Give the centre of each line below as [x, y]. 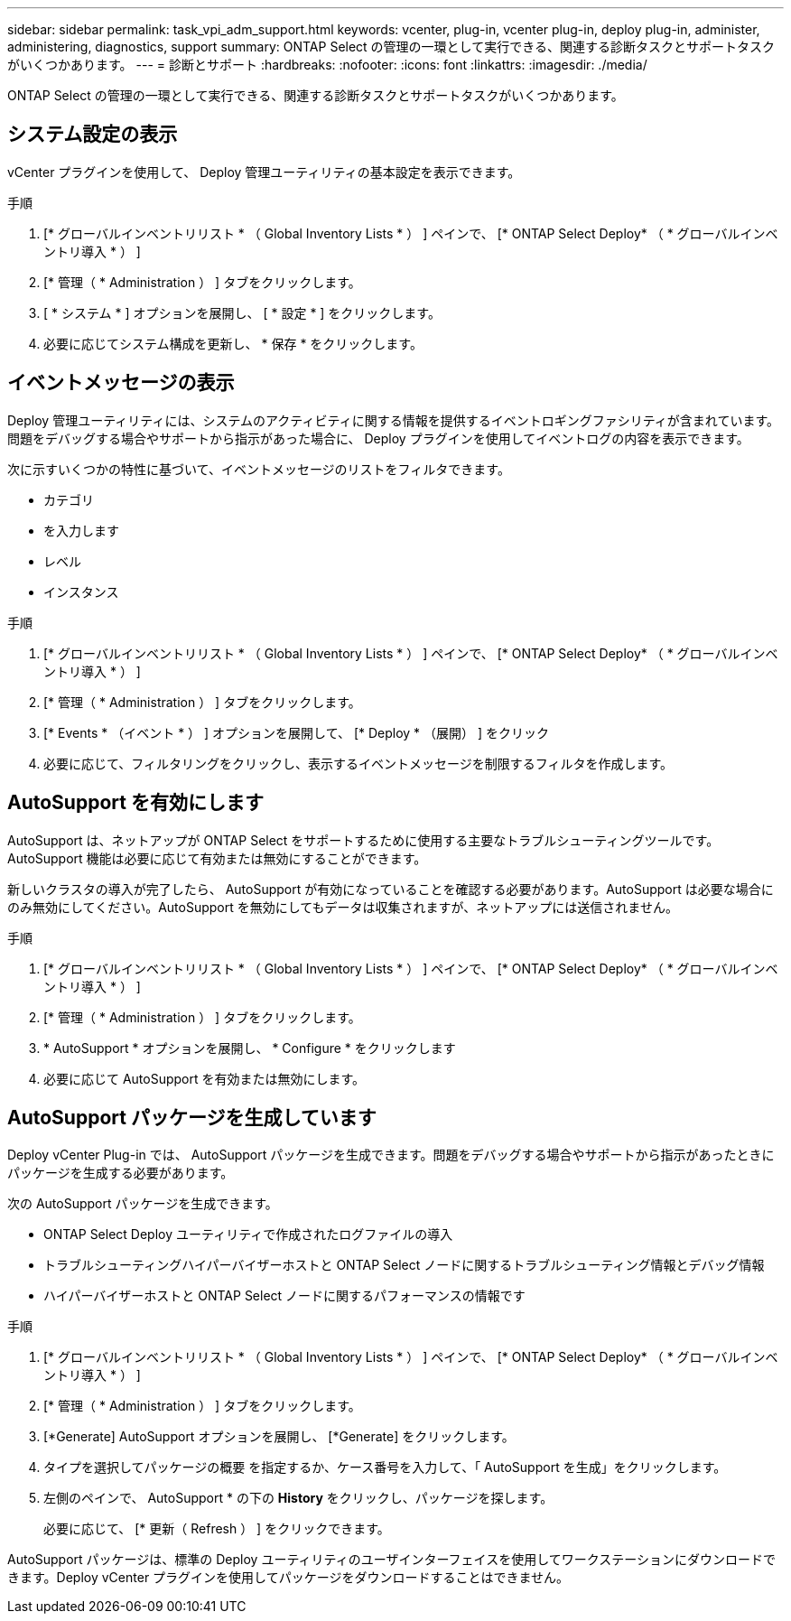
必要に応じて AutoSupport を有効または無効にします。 [205, 1078]
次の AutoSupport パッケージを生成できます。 [143, 1204]
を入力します [81, 530]
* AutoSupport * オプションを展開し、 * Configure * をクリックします [250, 1048]
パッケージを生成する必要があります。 [121, 1173]
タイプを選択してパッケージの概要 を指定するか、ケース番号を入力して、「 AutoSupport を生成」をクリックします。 [385, 1467]
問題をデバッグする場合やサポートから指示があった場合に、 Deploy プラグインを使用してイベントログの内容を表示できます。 [378, 438]
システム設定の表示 [93, 135]
